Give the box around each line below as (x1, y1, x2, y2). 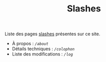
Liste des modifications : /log (12, 51, 73, 57)
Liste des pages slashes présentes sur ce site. (5, 31, 100, 37)
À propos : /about (12, 41, 49, 47)
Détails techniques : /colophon (12, 46, 75, 52)
